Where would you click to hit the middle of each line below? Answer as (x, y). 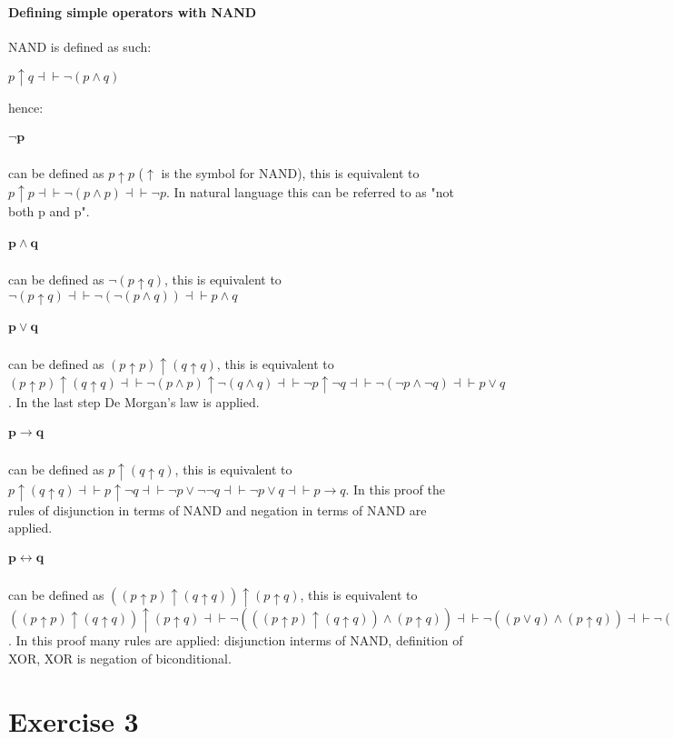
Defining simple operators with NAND (133, 11)
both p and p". (49, 211)
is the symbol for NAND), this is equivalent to (290, 172)
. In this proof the (395, 489)
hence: (26, 108)
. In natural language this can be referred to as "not (310, 191)
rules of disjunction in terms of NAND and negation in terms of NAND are (218, 509)
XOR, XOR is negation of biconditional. (120, 659)
